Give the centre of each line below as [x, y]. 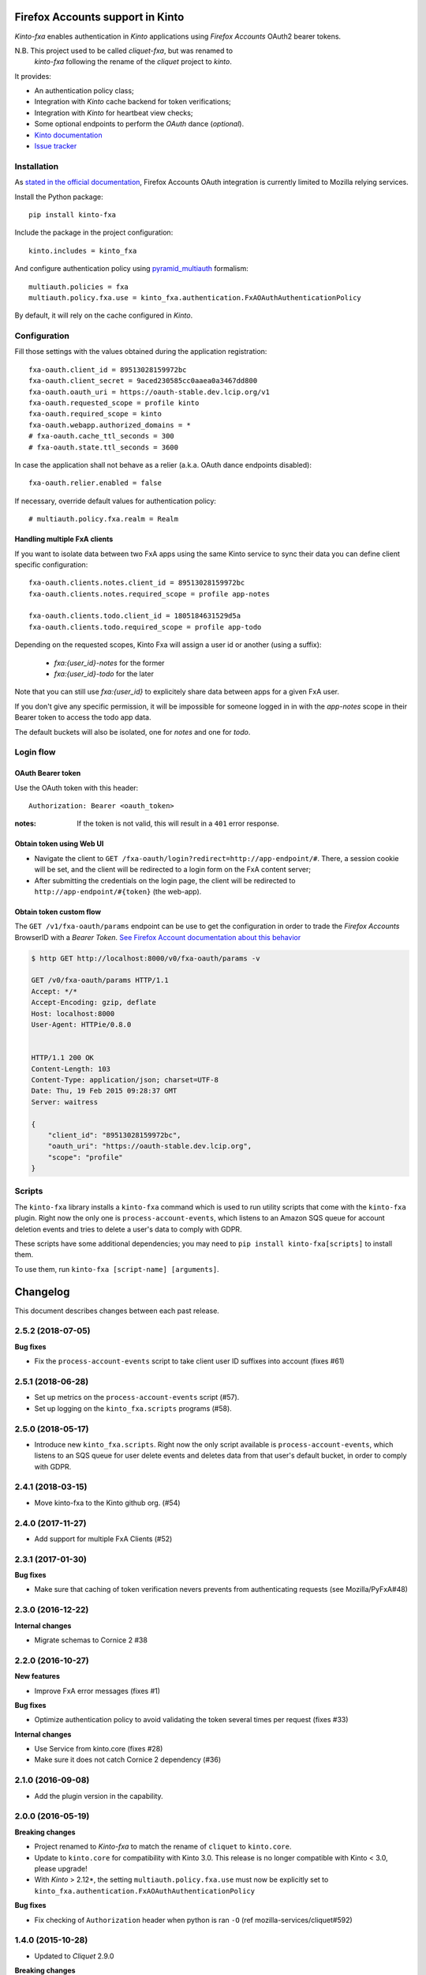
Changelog [42, 1292]
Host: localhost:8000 [73, 1014]
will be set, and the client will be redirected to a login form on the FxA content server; [173, 870]
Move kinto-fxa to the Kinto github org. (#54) [107, 1503]
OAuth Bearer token [48, 773]
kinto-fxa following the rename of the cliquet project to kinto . [133, 62]
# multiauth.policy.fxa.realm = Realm [104, 519]
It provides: [33, 76]
